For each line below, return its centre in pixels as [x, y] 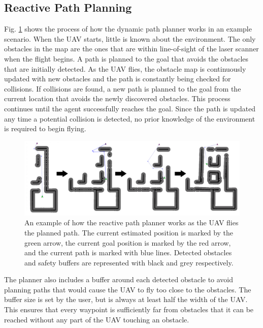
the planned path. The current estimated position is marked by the [129, 232]
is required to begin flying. [45, 128]
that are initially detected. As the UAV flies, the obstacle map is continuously [125, 68]
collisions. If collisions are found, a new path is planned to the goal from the [123, 88]
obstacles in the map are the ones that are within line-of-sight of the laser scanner [131, 49]
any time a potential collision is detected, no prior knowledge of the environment [130, 118]
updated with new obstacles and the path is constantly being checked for [118, 79]
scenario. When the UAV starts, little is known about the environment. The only [130, 38]
